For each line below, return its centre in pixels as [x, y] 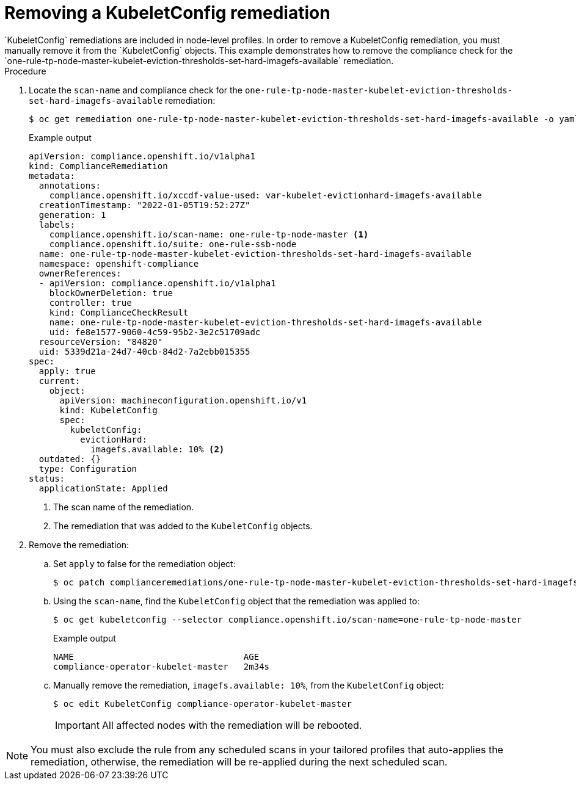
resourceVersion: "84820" [101, 342]
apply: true [67, 371]
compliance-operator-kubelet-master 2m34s [162, 666]
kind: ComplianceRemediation [98, 166]
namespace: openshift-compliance [119, 263]
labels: [57, 224]
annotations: [70, 185]
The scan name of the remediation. [124, 507]
